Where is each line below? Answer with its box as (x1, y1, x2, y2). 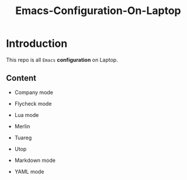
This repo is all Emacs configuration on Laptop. (6, 56, 118, 63)
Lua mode (14, 111, 39, 118)
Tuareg (14, 134, 32, 141)
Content (6, 73, 37, 83)
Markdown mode (14, 157, 56, 164)
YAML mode (14, 168, 44, 175)
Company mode (14, 89, 54, 96)
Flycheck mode (14, 100, 52, 107)
